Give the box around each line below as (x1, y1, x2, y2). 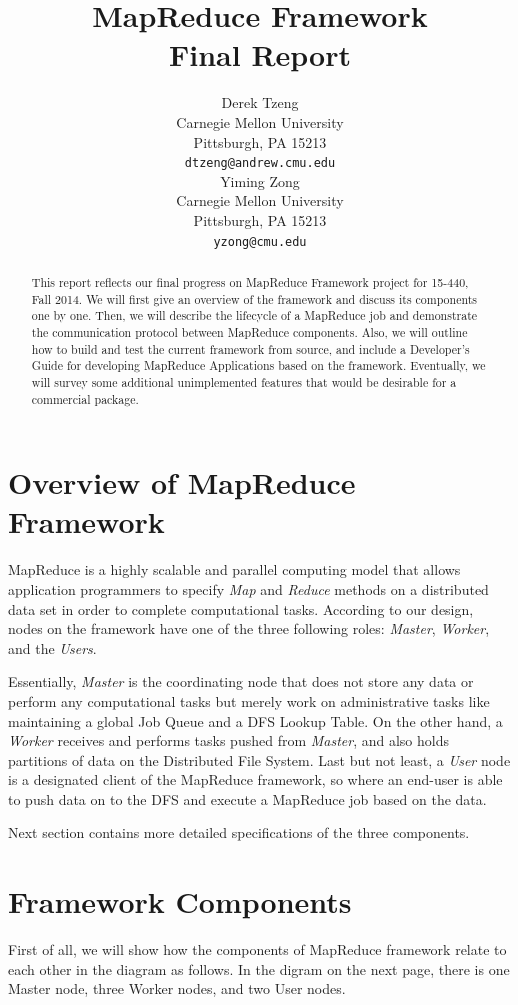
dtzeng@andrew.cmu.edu (184, 156, 336, 171)
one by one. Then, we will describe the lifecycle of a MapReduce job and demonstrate (31, 307, 478, 324)
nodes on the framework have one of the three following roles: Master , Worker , (8, 618, 490, 639)
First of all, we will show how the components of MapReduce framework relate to (8, 939, 507, 960)
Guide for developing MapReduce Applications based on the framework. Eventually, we (31, 357, 486, 374)
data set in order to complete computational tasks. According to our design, (8, 598, 474, 619)
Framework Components (8, 881, 352, 922)
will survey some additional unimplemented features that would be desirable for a (31, 373, 457, 390)
